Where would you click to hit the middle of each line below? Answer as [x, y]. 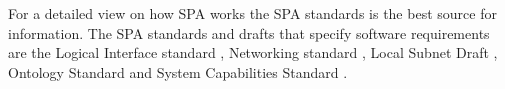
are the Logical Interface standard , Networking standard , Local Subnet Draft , [253, 52]
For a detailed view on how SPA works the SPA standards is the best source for [252, 13]
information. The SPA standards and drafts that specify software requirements [249, 32]
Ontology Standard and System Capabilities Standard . [178, 71]
